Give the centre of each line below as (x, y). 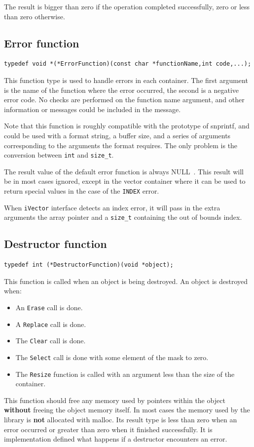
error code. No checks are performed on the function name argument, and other (124, 100)
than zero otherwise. (35, 16)
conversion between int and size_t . (59, 155)
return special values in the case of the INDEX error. (82, 190)
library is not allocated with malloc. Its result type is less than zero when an (121, 419)
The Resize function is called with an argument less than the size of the (125, 374)
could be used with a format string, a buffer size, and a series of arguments (117, 135)
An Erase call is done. (49, 307)
